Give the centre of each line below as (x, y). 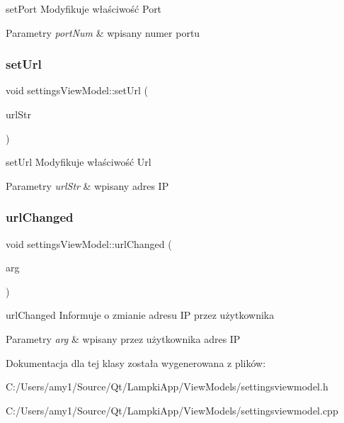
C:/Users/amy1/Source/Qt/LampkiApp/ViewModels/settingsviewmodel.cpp (172, 410)
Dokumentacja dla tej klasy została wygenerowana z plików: (136, 362)
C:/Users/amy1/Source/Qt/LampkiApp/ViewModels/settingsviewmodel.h (167, 387)
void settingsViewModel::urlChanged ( (89, 243)
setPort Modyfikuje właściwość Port (84, 9)
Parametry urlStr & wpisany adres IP (87, 185)
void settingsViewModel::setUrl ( (77, 90)
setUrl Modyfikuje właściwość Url (79, 162)
